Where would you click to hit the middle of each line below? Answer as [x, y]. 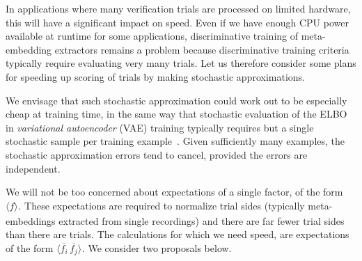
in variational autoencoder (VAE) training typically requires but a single [160, 127]
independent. [33, 168]
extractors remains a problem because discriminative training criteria [202, 49]
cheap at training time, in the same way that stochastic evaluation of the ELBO [176, 114]
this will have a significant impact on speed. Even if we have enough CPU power [177, 22]
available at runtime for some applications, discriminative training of [152, 36]
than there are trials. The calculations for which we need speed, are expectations [178, 234]
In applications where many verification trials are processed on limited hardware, [178, 8]
